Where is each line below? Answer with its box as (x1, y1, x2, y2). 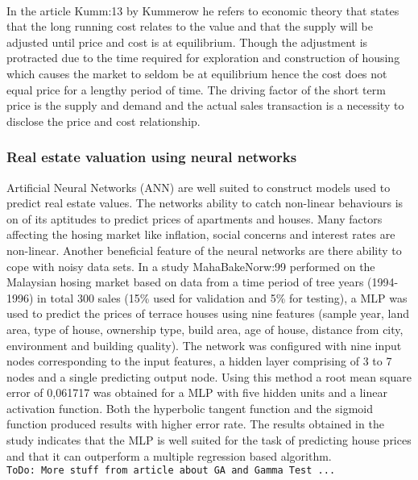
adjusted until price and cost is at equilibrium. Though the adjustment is (6, 33, 368, 50)
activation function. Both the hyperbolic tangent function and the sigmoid (6, 399, 373, 416)
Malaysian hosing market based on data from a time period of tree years (6, 273, 364, 290)
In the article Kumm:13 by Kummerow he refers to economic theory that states (6, 2, 399, 19)
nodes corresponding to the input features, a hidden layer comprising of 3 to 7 (6, 353, 392, 369)
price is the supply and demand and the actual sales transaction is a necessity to (6, 97, 404, 114)
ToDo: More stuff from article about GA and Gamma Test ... (6, 465, 336, 477)
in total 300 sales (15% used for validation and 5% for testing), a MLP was (37, 289, 408, 306)
